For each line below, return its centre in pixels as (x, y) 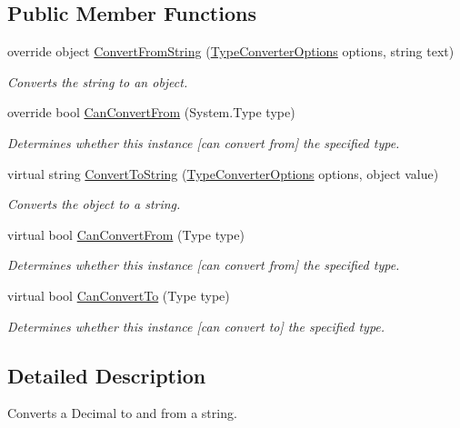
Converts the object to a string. (94, 204)
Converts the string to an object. (98, 81)
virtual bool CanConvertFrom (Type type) (126, 234)
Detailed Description (107, 375)
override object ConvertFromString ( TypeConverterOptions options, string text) (231, 51)
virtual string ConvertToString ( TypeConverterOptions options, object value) (223, 173)
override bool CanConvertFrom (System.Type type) (151, 112)
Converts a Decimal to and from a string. (122, 413)
